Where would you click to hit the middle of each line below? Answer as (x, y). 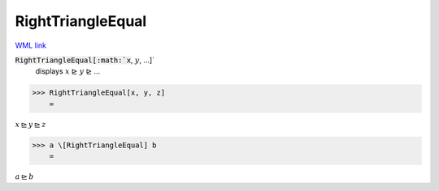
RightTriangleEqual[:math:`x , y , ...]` (85, 60)
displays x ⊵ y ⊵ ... (68, 71)
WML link (31, 45)
